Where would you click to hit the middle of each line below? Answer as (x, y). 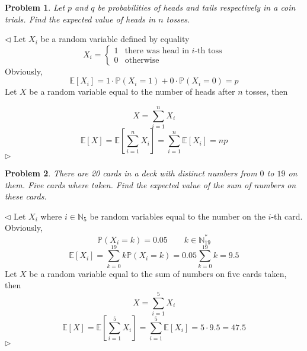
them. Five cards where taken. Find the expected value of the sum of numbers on (151, 184)
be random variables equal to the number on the (178, 216)
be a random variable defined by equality (115, 39)
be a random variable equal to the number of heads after (132, 91)
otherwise (142, 61)
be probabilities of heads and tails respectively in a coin (196, 7)
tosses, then (267, 91)
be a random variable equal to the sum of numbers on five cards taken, (158, 273)
